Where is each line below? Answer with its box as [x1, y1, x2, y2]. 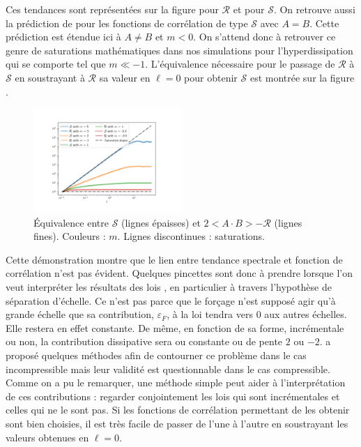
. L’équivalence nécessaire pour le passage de [145, 56, 335, 71]
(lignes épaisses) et [121, 215, 201, 229]
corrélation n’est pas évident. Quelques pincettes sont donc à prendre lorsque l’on [6, 266, 353, 280]
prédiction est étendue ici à [6, 29, 121, 44]
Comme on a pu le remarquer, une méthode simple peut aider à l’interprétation [6, 375, 346, 390]
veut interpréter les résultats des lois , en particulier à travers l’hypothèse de [6, 280, 332, 294]
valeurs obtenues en [6, 430, 89, 444]
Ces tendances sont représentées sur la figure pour [6, 2, 219, 16]
